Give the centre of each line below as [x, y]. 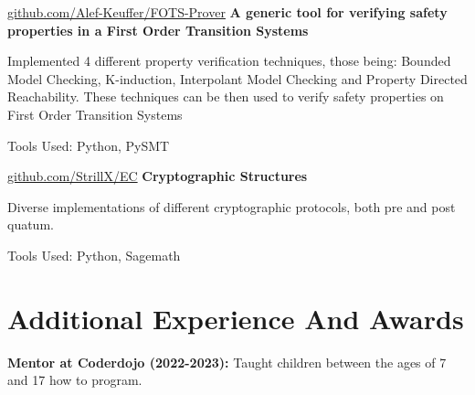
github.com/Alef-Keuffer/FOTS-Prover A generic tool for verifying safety [227, 12]
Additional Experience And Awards [236, 318]
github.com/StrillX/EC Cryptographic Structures [158, 176]
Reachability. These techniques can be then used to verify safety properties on [226, 96]
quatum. [31, 224]
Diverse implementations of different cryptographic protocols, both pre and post [232, 206]
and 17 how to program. [75, 380]
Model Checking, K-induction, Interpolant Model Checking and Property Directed [237, 78]
